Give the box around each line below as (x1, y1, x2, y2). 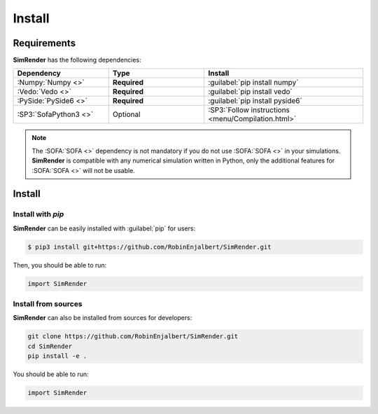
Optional (112, 109, 141, 119)
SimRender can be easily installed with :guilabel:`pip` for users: (13, 224, 196, 233)
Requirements (13, 37, 76, 49)
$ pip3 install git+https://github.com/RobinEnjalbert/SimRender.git (27, 242, 272, 251)
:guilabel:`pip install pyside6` (207, 96, 302, 106)
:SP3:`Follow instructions (207, 105, 290, 115)
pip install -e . (27, 352, 87, 360)
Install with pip (13, 209, 64, 219)
